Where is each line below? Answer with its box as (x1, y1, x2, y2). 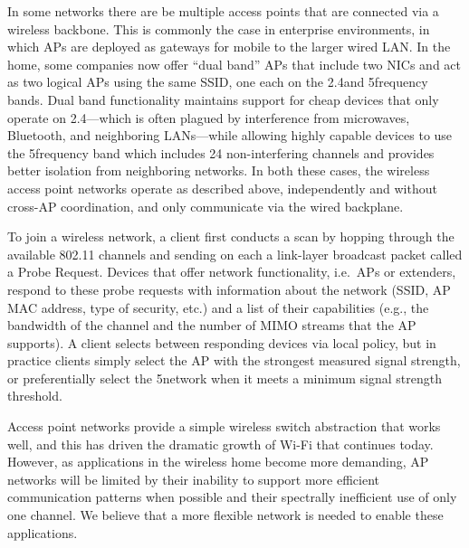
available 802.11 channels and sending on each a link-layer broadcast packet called (7, 244, 463, 263)
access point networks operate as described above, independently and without (7, 178, 437, 197)
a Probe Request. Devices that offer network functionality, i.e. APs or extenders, (7, 262, 456, 281)
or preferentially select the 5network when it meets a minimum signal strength (7, 368, 442, 387)
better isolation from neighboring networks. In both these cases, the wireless (7, 161, 430, 180)
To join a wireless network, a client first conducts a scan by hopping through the (7, 227, 455, 246)
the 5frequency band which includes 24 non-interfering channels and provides (7, 143, 435, 162)
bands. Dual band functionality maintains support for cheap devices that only (7, 90, 439, 109)
